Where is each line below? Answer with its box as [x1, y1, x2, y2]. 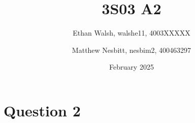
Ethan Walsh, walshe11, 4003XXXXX [73, 27, 190, 38]
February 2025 [109, 61, 154, 72]
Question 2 [4, 100, 81, 120]
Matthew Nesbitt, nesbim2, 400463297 [72, 44, 191, 55]
